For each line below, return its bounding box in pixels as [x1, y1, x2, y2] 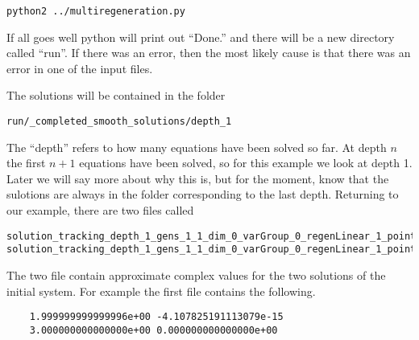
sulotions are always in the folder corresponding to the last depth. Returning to [6, 186, 399, 203]
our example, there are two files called [6, 202, 194, 219]
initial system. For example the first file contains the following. [6, 282, 316, 299]
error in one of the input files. [6, 59, 153, 76]
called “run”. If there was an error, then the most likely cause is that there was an [6, 44, 411, 61]
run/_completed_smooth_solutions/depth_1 [6, 116, 232, 128]
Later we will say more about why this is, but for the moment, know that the [6, 170, 389, 186]
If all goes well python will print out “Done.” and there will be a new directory [6, 28, 395, 45]
